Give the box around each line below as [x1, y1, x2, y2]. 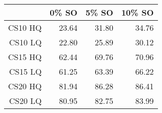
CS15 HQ [8, 51, 42, 63]
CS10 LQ [9, 36, 42, 48]
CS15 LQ [9, 66, 42, 77]
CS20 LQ [9, 95, 42, 106]
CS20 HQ [8, 80, 42, 92]
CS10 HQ [8, 22, 42, 33]
